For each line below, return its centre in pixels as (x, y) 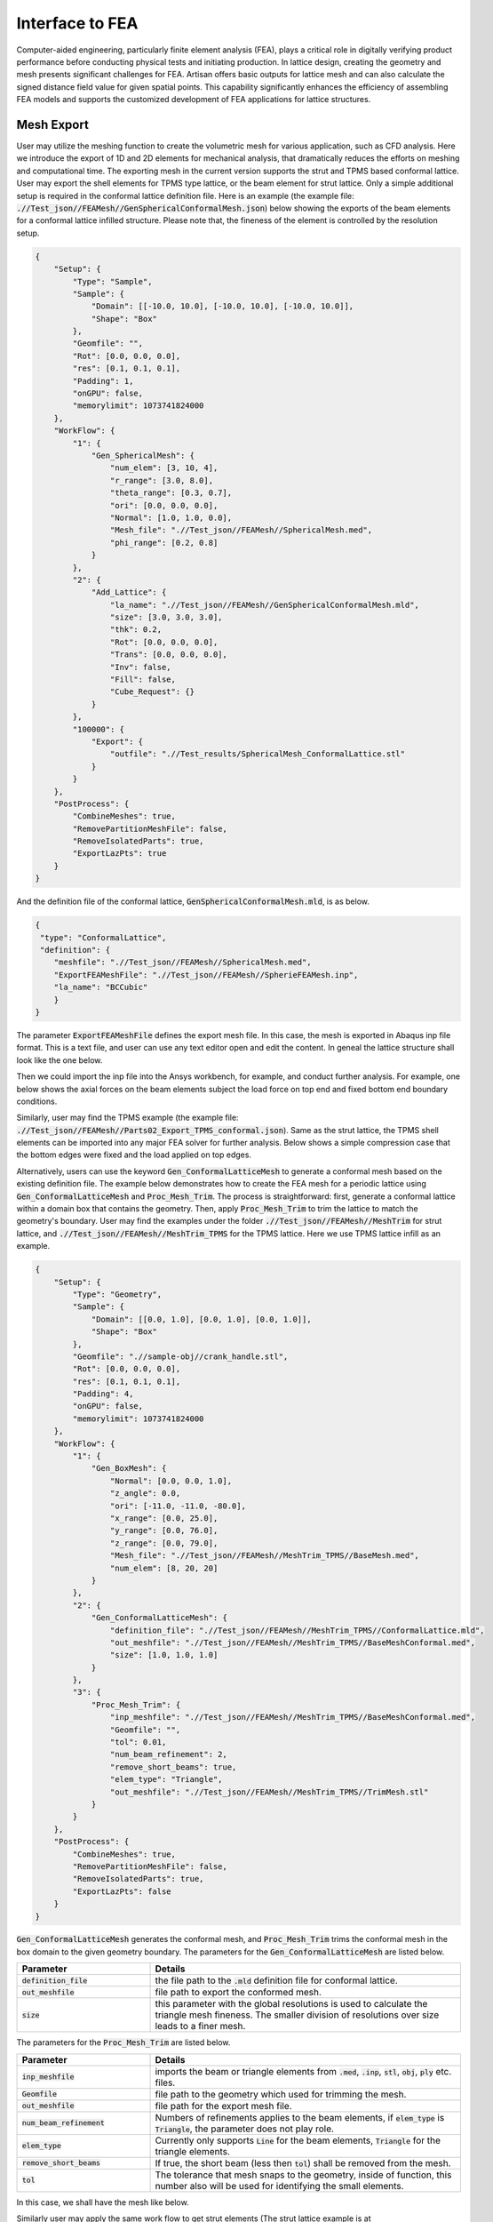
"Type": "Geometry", (117, 1294)
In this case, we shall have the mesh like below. (103, 2202)
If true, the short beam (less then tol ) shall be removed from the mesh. (303, 2162)
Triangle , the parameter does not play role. (245, 2129)
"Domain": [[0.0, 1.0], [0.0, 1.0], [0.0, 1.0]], (201, 1319)
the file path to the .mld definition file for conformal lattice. (277, 1980)
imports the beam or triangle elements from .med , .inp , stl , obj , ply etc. (303, 2071)
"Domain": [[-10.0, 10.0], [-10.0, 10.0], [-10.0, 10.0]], (223, 306)
